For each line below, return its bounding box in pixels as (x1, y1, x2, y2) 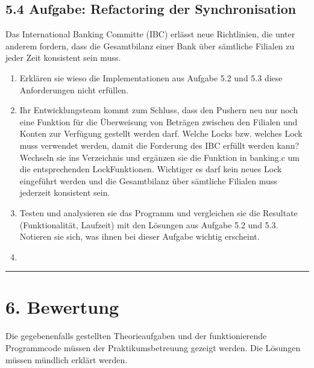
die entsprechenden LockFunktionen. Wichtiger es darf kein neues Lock (19, 163, 282, 175)
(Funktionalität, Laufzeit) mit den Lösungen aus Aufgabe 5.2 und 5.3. (19, 218, 278, 231)
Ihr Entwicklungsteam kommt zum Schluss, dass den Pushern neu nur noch (19, 104, 298, 116)
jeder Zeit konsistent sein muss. (5, 51, 121, 64)
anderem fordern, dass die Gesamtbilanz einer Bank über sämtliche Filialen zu (5, 39, 295, 52)
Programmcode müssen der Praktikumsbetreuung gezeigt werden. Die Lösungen (5, 341, 301, 354)
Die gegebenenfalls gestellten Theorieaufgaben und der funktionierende (5, 329, 267, 342)
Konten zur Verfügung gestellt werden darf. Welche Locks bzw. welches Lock (19, 127, 303, 140)
